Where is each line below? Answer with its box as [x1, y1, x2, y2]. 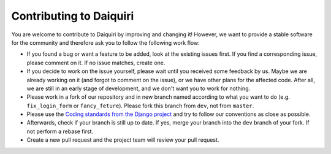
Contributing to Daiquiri [11, 9, 134, 23]
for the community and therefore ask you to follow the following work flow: [11, 39, 200, 46]
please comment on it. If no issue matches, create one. [26, 59, 165, 66]
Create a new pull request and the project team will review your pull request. [26, 136, 219, 144]
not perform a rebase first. [26, 128, 94, 135]
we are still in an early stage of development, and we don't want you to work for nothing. [26, 85, 251, 92]
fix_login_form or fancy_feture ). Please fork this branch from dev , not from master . [26, 102, 254, 109]
